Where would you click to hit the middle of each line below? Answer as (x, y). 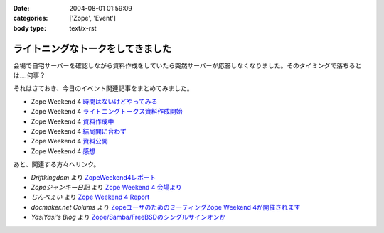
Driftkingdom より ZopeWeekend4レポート (94, 177)
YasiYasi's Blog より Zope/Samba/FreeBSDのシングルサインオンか (128, 217)
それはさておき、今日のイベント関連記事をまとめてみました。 (103, 88)
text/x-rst (83, 28)
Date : (21, 8)
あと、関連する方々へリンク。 (57, 164)
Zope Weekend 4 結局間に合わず (79, 131)
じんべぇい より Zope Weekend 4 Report (90, 197)
